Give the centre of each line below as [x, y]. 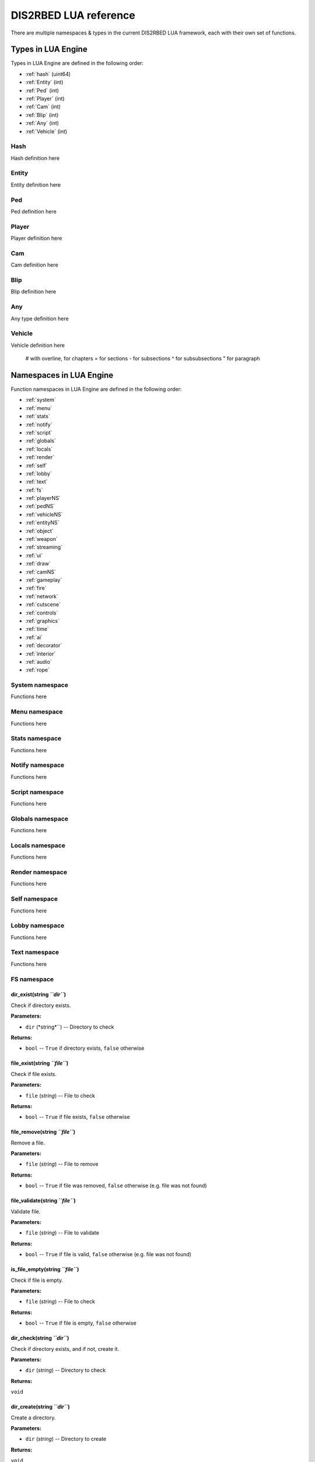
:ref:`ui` [34, 555]
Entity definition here [36, 185]
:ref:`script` [39, 432]
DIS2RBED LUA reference [73, 15]
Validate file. [26, 1211]
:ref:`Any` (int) [42, 123]
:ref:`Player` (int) [45, 99]
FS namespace [32, 979]
